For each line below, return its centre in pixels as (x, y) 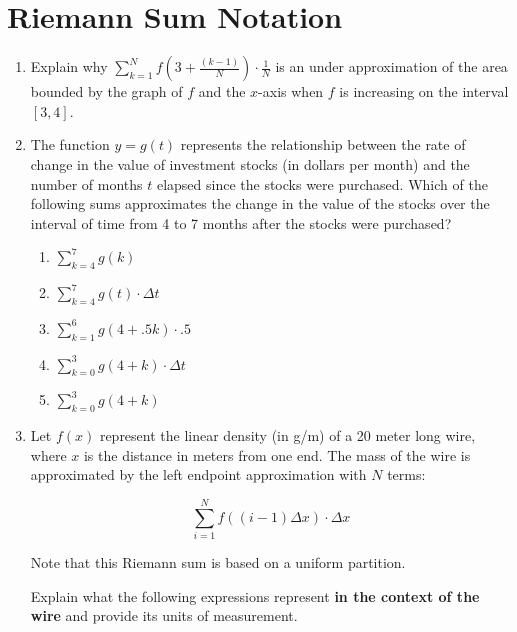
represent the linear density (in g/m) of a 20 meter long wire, (287, 435)
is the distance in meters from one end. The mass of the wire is (277, 454)
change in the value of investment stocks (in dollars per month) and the (250, 163)
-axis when (291, 91)
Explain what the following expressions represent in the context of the (255, 595)
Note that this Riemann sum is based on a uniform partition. (218, 562)
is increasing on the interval (424, 91)
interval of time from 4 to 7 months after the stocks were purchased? (241, 222)
